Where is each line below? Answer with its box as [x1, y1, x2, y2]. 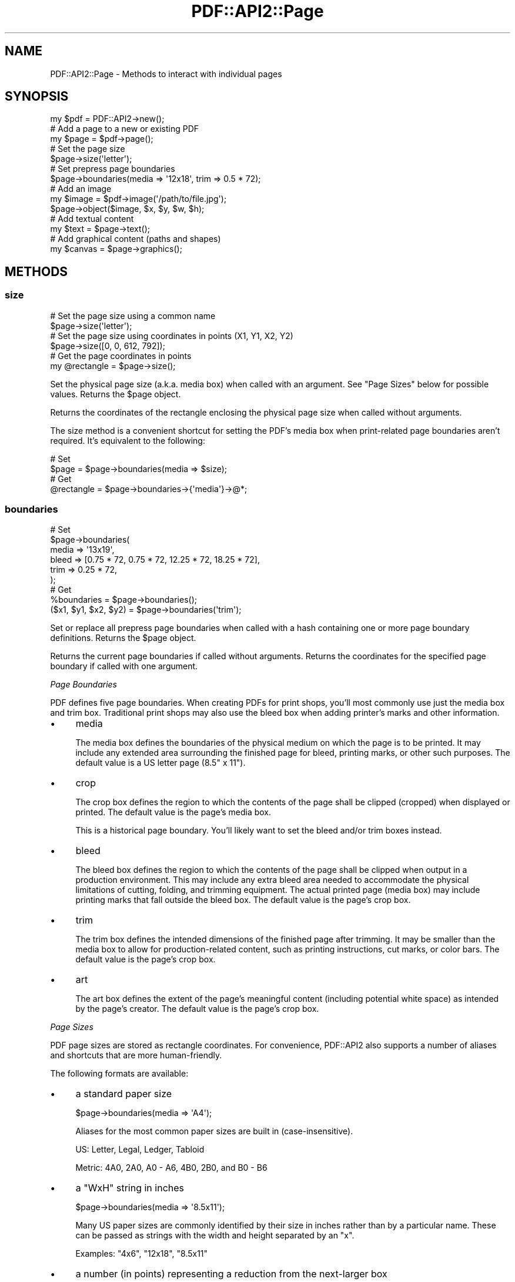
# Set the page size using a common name [50, 310, 216, 321]
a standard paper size [75, 1088, 172, 1100]
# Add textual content [50, 214, 134, 224]
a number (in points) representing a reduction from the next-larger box [75, 1268, 387, 1280]
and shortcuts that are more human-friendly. [50, 1050, 222, 1061]
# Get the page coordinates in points [50, 350, 192, 361]
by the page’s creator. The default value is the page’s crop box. [75, 1004, 319, 1014]
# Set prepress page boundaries [50, 164, 175, 174]
